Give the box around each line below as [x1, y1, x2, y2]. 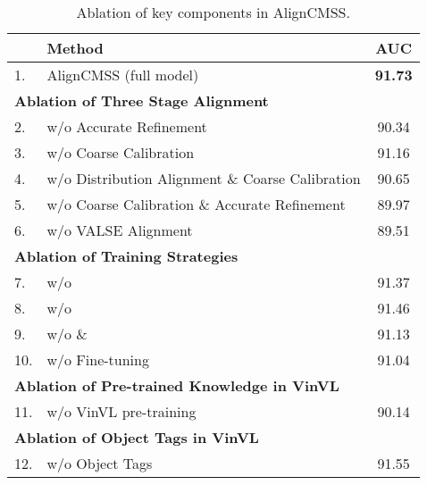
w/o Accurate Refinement [46, 116, 207, 137]
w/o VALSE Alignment [46, 220, 193, 240]
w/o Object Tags [46, 453, 153, 473]
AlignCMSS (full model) [46, 64, 199, 85]
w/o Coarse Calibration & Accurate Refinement [46, 194, 346, 214]
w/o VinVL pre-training [46, 401, 197, 422]
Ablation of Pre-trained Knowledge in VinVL [14, 375, 339, 396]
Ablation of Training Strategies [14, 246, 239, 266]
